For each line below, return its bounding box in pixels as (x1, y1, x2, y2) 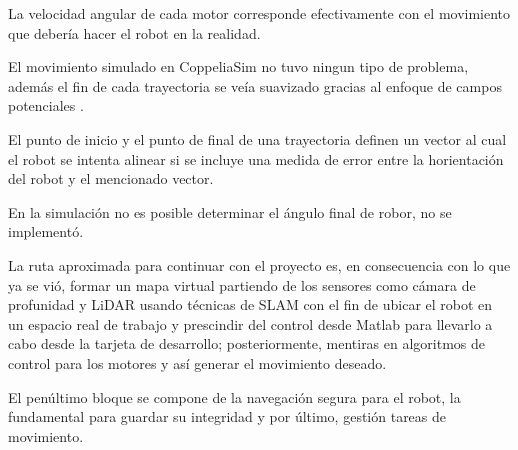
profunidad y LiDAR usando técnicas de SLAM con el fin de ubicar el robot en (8, 294, 493, 315)
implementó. (8, 221, 84, 242)
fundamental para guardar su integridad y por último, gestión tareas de (8, 406, 447, 427)
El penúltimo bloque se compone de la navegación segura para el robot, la (8, 386, 461, 407)
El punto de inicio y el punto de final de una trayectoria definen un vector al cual (8, 128, 507, 149)
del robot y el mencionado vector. (8, 168, 214, 189)
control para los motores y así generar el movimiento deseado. (8, 352, 387, 373)
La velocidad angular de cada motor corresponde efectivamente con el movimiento (8, 3, 511, 23)
